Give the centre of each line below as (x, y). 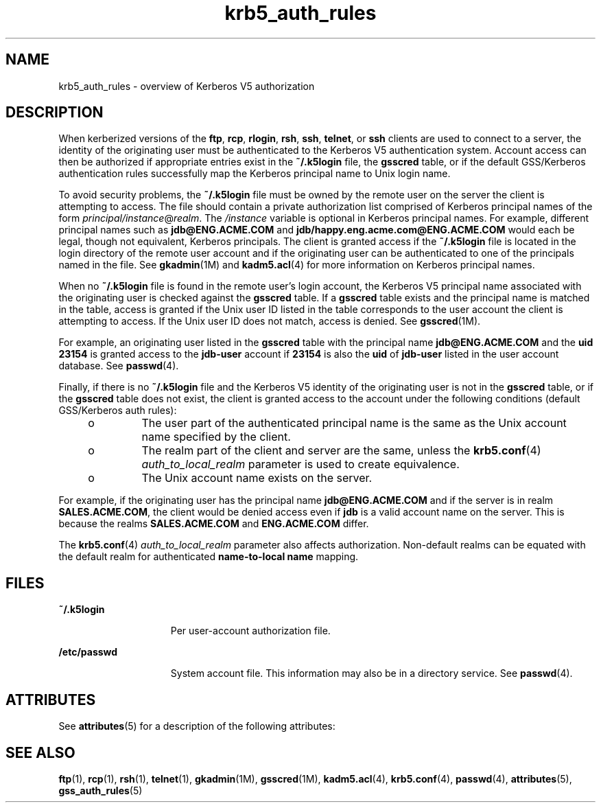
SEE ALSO (40, 752)
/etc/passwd (88, 652)
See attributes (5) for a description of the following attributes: (197, 726)
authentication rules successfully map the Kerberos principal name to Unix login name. (255, 174)
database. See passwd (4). (119, 366)
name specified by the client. (216, 437)
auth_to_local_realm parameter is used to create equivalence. (300, 464)
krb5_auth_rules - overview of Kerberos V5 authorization (187, 86)
